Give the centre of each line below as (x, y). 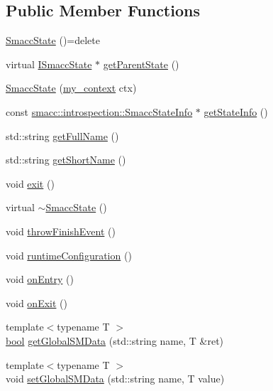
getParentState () (141, 64)
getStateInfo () (236, 111)
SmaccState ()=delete (53, 40)
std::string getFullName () (62, 135)
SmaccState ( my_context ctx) (71, 88)
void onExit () (37, 302)
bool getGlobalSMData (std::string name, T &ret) (115, 340)
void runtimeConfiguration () (69, 255)
